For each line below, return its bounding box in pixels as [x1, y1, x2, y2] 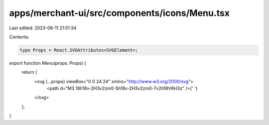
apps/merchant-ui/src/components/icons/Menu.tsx [9, 7, 230, 18]
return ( [21, 69, 37, 75]
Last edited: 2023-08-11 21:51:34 [9, 25, 77, 31]
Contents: [9, 34, 29, 40]
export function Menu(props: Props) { [9, 60, 87, 66]
